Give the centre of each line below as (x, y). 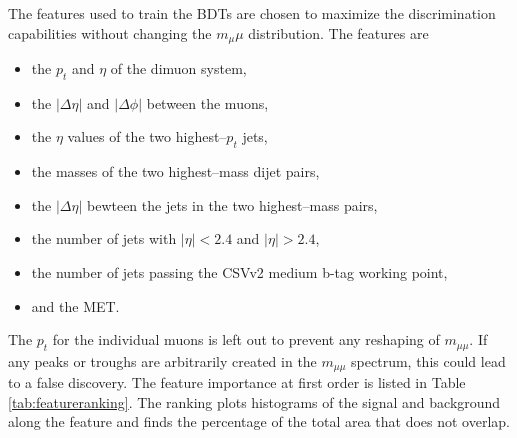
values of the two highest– (147, 136)
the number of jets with (104, 238)
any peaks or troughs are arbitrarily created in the (162, 360)
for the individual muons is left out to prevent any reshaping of (246, 339)
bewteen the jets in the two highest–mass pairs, (232, 204)
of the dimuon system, (178, 68)
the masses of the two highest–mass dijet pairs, (175, 171)
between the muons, (207, 102)
